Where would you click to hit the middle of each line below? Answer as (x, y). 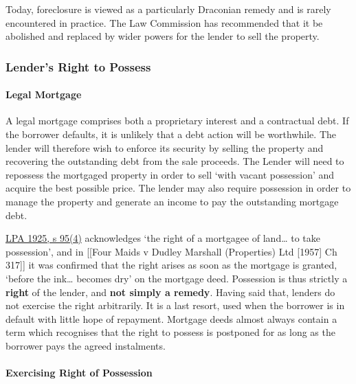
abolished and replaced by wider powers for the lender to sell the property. (163, 36)
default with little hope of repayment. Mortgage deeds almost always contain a (171, 318)
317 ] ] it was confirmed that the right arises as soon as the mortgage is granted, (171, 265)
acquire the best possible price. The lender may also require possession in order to (178, 188)
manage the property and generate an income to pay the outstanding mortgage (172, 201)
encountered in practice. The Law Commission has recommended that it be (164, 22)
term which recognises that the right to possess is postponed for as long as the (170, 332)
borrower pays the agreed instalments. (86, 345)
